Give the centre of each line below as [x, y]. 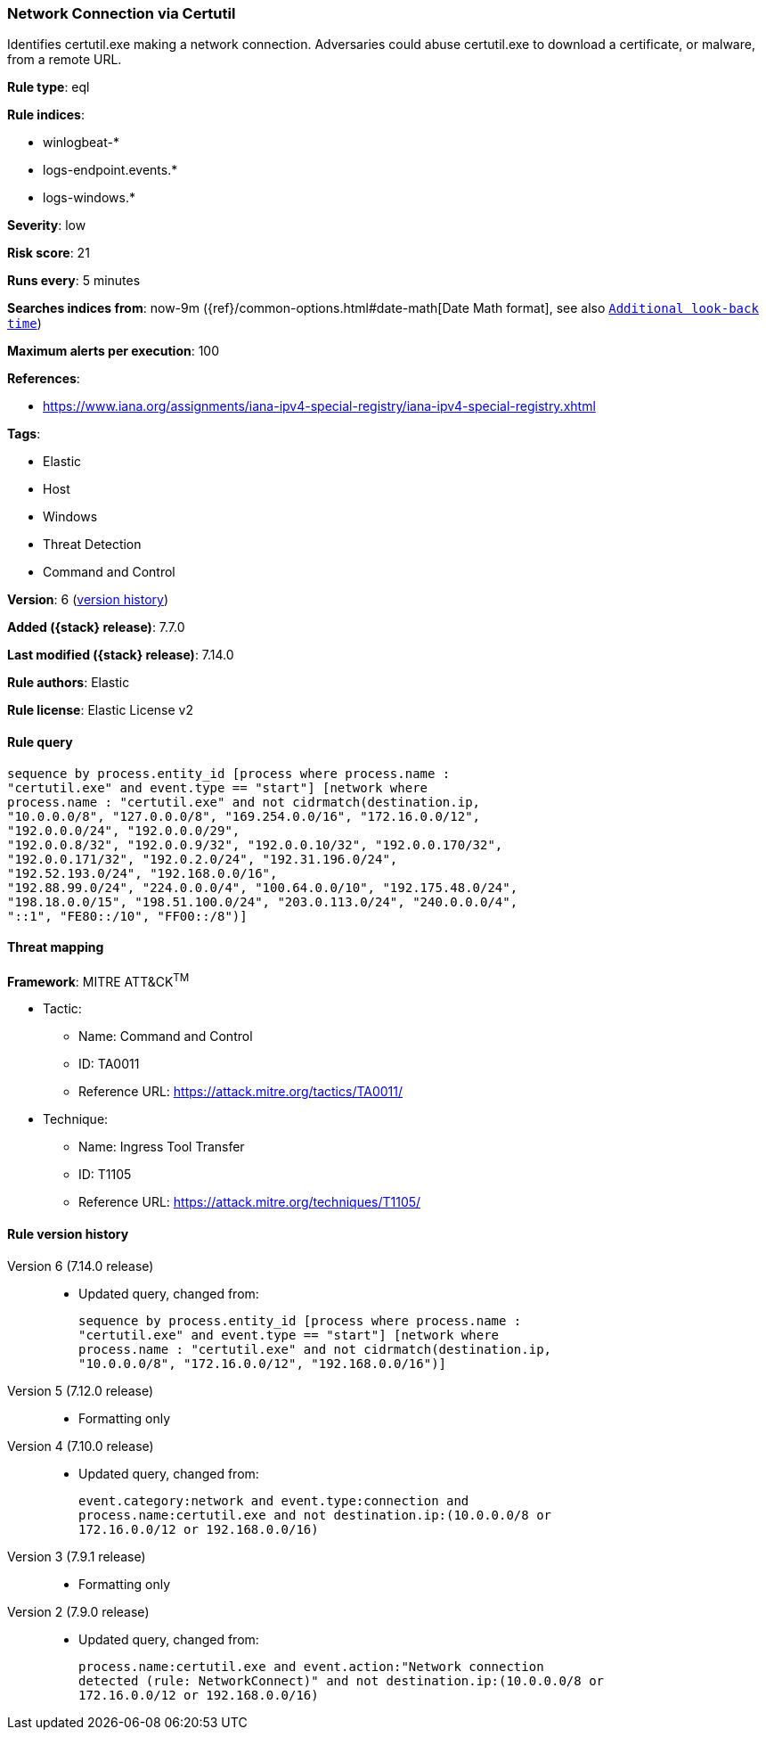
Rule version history [68, 1234]
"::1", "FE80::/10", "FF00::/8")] [127, 916]
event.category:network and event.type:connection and [274, 1500]
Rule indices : [46, 115]
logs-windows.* [89, 198]
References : [44, 379]
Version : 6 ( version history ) [88, 600]
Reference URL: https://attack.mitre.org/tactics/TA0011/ [241, 1092]
